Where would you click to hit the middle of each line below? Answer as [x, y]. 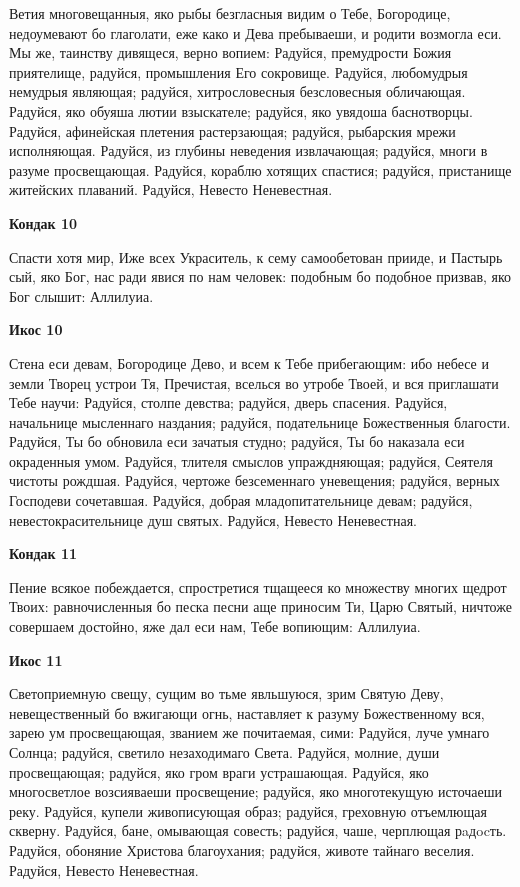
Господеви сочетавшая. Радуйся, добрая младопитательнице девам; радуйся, [241, 500]
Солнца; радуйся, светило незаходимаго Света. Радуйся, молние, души [224, 752]
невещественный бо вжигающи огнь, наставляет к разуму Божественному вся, [247, 712]
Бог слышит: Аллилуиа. [81, 295]
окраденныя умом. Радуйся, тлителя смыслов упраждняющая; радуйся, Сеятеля [251, 460]
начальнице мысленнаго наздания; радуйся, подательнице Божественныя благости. [260, 421]
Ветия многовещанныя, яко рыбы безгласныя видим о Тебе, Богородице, [230, 13]
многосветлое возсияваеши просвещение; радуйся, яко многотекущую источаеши [256, 791]
